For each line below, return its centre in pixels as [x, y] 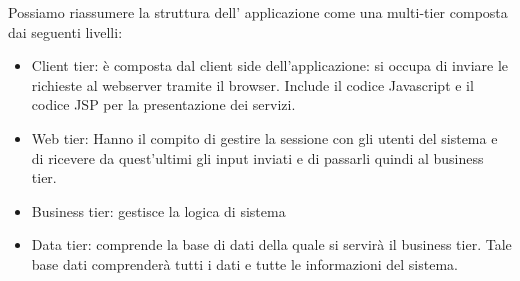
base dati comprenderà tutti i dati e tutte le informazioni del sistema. [244, 263]
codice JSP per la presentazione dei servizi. [163, 104]
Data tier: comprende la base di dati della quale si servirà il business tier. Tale [271, 244]
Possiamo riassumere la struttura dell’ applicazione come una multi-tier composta [258, 12]
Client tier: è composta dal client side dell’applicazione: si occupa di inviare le [270, 65]
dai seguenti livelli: [65, 31]
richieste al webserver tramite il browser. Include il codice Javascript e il [252, 84]
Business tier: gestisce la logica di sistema [158, 210]
